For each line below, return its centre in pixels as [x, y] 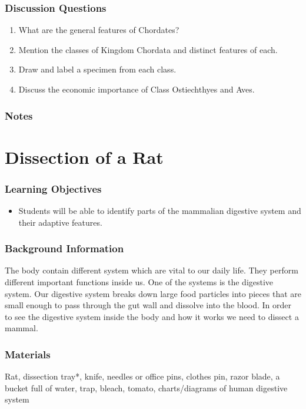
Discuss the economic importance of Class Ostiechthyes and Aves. [137, 89]
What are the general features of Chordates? [99, 30]
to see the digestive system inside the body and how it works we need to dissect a [152, 316]
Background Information [64, 248]
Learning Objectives [53, 188]
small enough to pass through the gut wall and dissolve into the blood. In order [148, 305]
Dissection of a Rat [84, 156]
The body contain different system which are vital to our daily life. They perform [152, 270]
